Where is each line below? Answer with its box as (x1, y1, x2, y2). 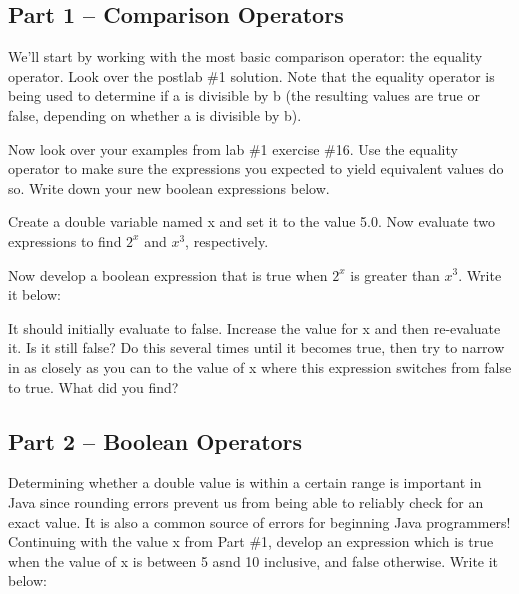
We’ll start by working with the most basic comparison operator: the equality (8, 46, 483, 67)
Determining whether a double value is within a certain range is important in (8, 472, 482, 493)
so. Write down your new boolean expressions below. (8, 177, 330, 198)
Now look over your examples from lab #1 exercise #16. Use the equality (8, 138, 458, 159)
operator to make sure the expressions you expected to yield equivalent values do (8, 158, 504, 179)
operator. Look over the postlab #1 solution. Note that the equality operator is (8, 65, 495, 86)
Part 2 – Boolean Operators (8, 425, 303, 456)
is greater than (350, 264, 440, 285)
